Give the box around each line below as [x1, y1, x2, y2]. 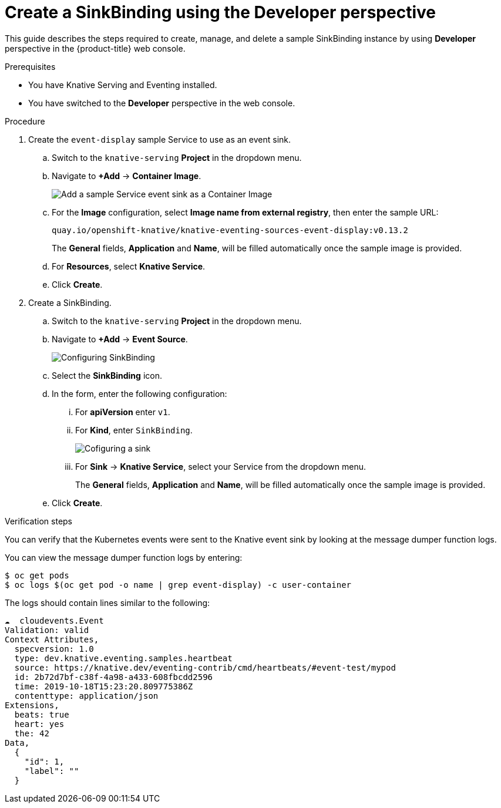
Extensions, [5, 700, 59, 710]
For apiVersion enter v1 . [75, 406, 170, 417]
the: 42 [14, 728, 49, 738]
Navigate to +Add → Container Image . [52, 170, 201, 181]
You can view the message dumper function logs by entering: [5, 552, 243, 563]
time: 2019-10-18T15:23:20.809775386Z [14, 681, 193, 691]
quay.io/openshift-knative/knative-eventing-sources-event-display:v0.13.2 [52, 225, 408, 235]
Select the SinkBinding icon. [52, 370, 162, 381]
